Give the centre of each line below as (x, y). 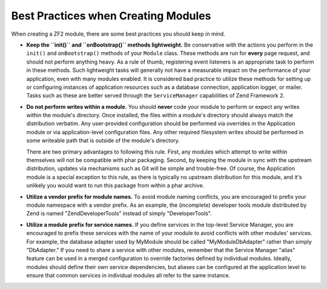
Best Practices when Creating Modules (111, 16)
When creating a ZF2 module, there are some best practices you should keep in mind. (118, 34)
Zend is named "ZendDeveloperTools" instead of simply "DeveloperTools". (119, 213)
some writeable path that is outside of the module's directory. (103, 141)
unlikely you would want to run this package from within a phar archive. (115, 186)
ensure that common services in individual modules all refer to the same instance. (128, 276)
